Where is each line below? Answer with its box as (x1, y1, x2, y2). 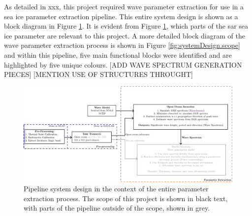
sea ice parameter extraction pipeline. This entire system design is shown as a (4, 11, 238, 21)
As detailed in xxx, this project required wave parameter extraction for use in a (4, 1, 244, 11)
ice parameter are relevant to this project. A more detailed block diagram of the (4, 30, 245, 40)
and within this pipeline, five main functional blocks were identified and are (4, 49, 232, 60)
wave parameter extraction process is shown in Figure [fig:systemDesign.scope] (4, 40, 240, 50)
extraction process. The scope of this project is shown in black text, (24, 193, 228, 203)
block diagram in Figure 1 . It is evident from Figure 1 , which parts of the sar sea (4, 21, 249, 31)
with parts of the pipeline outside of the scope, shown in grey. (24, 203, 210, 213)
